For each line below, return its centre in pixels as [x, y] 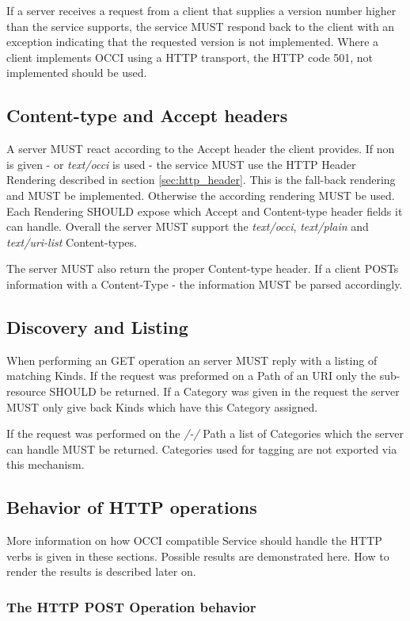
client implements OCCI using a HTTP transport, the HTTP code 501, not [190, 57]
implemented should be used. [77, 73]
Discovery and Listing [97, 326]
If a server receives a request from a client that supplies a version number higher [201, 10]
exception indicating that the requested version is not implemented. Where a [193, 42]
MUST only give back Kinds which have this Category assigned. [162, 406]
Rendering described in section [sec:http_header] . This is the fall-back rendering [201, 180]
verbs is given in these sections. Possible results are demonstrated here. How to [198, 556]
